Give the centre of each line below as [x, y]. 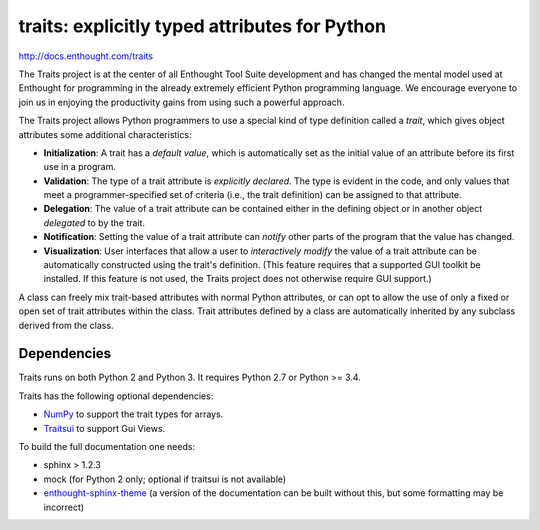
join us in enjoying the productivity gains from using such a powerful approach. [181, 102]
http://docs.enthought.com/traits [86, 56]
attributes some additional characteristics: [105, 134]
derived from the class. [66, 325]
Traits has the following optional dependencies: [116, 396]
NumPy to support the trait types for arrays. [133, 414]
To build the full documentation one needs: [106, 447]
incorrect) [64, 507]
